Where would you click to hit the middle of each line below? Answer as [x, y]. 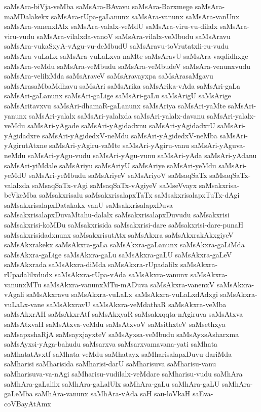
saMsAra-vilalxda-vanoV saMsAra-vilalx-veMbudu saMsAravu [134, 36]
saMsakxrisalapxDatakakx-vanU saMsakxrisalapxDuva [89, 204]
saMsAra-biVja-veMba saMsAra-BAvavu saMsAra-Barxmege [98, 6]
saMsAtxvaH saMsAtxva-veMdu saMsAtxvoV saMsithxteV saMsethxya [115, 324]
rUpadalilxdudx [28, 274]
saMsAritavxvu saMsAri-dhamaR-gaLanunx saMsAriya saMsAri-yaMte [115, 105]
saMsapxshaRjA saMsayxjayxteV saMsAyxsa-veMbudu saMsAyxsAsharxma [122, 334]
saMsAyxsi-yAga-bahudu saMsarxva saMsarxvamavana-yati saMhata [111, 344]
